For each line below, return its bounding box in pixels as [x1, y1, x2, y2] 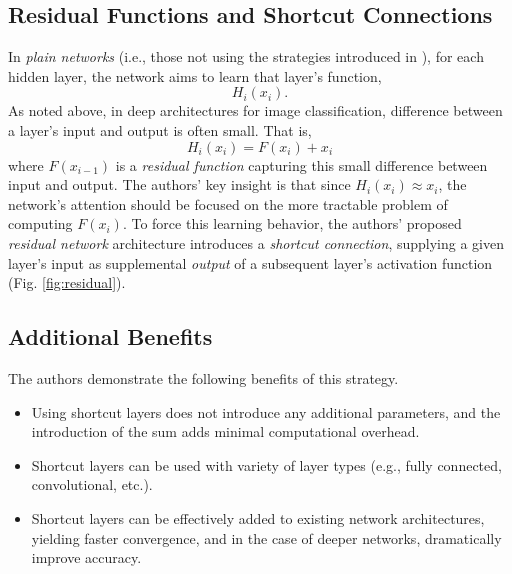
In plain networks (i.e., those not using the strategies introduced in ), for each [8, 46, 484, 67]
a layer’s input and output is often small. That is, [8, 119, 312, 140]
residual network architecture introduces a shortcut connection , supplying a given [8, 232, 504, 253]
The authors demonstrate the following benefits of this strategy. [8, 367, 399, 388]
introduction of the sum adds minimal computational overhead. [31, 421, 420, 442]
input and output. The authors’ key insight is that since [8, 174, 351, 195]
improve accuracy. [31, 547, 142, 568]
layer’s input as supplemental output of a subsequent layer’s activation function [8, 252, 493, 273]
